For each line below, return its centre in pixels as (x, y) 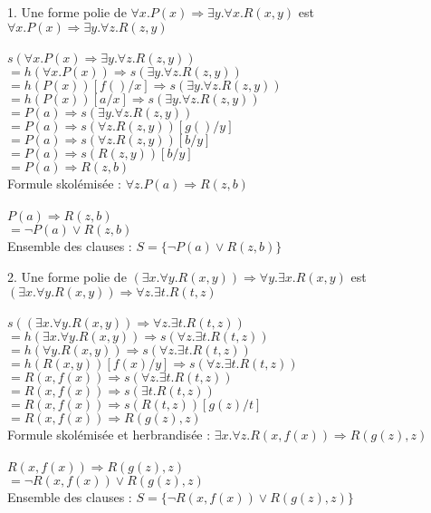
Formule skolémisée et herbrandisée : (109, 435)
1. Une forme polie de (67, 12)
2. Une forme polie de (67, 276)
